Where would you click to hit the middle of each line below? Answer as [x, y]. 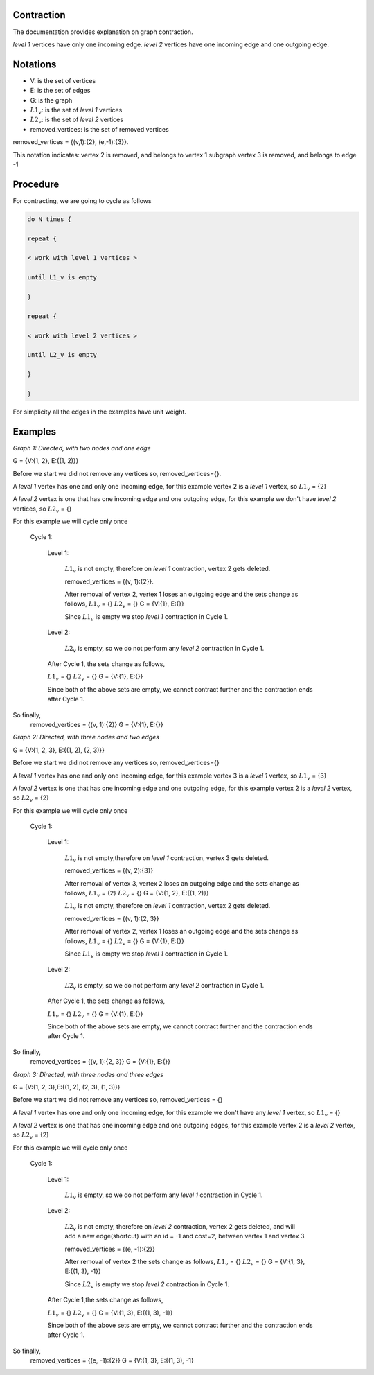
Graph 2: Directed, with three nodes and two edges [86, 737]
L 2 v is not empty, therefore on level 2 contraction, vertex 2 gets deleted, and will [180, 1227]
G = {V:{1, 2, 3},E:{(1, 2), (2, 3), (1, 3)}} [66, 1087]
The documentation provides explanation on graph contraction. [103, 32]
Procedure [36, 184]
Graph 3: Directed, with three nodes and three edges [88, 1074]
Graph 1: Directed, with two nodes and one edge [82, 448]
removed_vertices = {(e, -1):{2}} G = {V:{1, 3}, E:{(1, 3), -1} [112, 1360]
